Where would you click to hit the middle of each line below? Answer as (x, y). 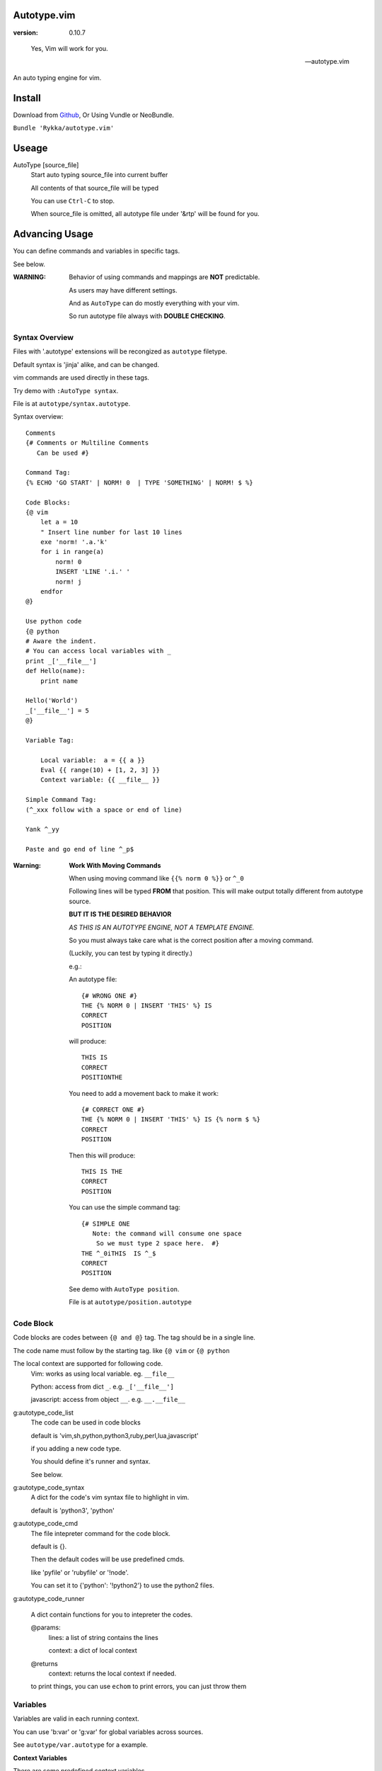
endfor (52, 592)
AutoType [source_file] (46, 165)
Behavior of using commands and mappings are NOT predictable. (164, 277)
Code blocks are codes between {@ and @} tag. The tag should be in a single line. (134, 1337)
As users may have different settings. (123, 290)
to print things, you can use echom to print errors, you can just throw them (139, 1687)
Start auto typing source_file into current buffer (99, 175)
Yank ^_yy (42, 830)
